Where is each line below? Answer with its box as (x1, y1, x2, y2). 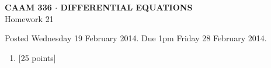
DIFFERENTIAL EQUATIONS (60, 1, 193, 13)
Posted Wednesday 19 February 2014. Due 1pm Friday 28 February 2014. (5, 32, 267, 44)
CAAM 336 (5, 1, 52, 13)
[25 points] (18, 51, 56, 63)
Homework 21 (5, 12, 54, 24)
